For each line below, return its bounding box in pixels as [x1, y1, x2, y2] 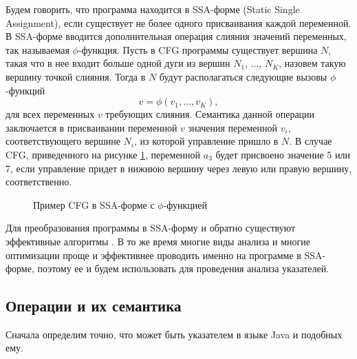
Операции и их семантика [6, 295, 182, 316]
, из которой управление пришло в [133, 134, 279, 148]
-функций [6, 83, 45, 97]
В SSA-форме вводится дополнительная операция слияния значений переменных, [6, 29, 347, 43]
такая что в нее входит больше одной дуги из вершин [6, 56, 230, 70]
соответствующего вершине [6, 134, 120, 148]
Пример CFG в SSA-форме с [33, 197, 155, 212]
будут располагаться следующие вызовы [159, 69, 327, 83]
